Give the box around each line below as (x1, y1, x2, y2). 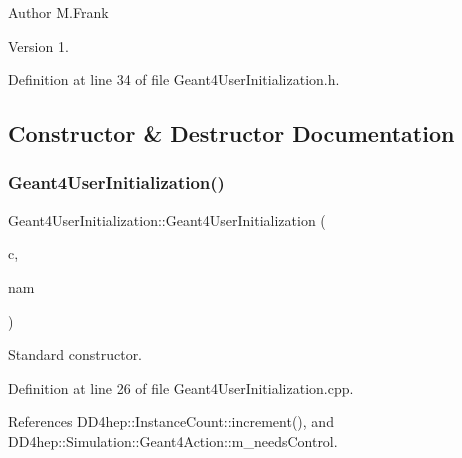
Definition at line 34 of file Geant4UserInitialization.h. (8, 69, 340, 90)
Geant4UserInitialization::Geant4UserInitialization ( (8, 209, 326, 230)
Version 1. (8, 35, 69, 56)
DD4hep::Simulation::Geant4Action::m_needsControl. (8, 430, 338, 451)
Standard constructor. (8, 344, 143, 365)
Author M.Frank (8, 2, 109, 22)
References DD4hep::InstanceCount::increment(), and (8, 411, 334, 432)
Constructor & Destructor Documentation (8, 118, 455, 149)
